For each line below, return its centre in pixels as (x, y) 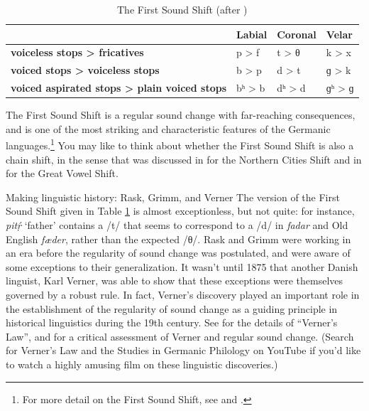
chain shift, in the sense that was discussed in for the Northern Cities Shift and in (184, 159)
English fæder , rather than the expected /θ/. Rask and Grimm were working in (178, 239)
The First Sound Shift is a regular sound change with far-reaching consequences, (181, 115)
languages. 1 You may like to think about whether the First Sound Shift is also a (180, 144)
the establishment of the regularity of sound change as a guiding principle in (172, 308)
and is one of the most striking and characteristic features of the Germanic (168, 128)
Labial (252, 34)
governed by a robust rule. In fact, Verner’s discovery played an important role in (183, 294)
